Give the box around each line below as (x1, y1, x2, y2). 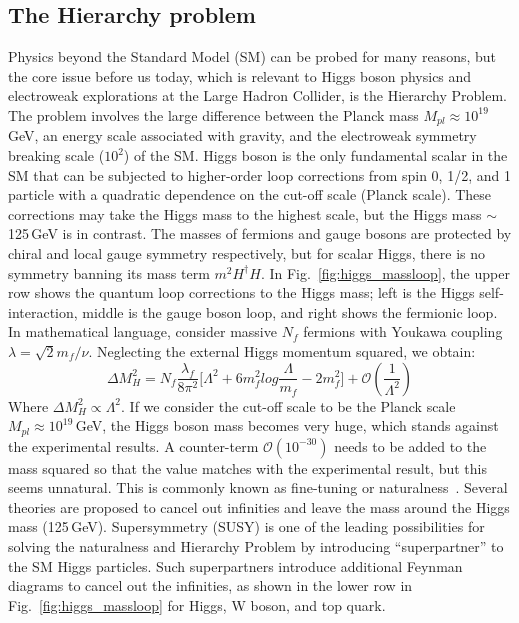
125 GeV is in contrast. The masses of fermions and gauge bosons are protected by (8, 223, 512, 244)
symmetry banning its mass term (8, 262, 210, 283)
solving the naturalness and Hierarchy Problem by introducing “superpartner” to (8, 535, 504, 556)
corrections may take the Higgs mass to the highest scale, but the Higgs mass (8, 203, 482, 224)
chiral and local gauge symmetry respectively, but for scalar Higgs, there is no (8, 243, 485, 263)
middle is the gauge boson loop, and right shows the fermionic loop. (82, 301, 498, 322)
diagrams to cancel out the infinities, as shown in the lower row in (8, 575, 413, 596)
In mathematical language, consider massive (8, 321, 277, 342)
